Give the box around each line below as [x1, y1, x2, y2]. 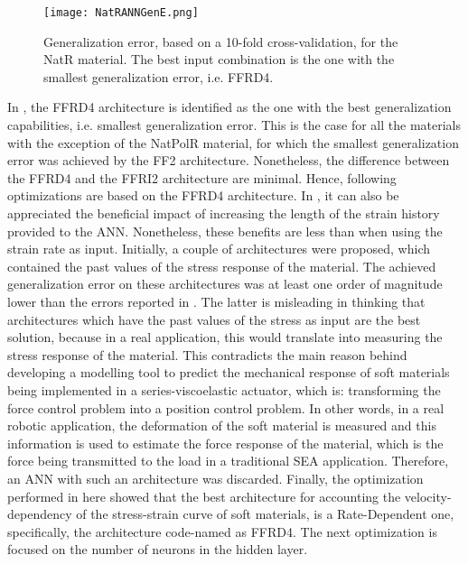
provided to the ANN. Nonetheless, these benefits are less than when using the [7, 221, 443, 240]
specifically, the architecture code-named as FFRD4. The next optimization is [7, 522, 437, 541]
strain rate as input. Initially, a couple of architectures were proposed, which [7, 239, 431, 258]
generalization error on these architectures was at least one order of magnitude [7, 274, 443, 293]
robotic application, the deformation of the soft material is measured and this [7, 416, 436, 435]
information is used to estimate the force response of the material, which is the [7, 433, 444, 452]
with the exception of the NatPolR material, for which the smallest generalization [7, 133, 459, 152]
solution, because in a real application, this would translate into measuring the [7, 328, 443, 347]
